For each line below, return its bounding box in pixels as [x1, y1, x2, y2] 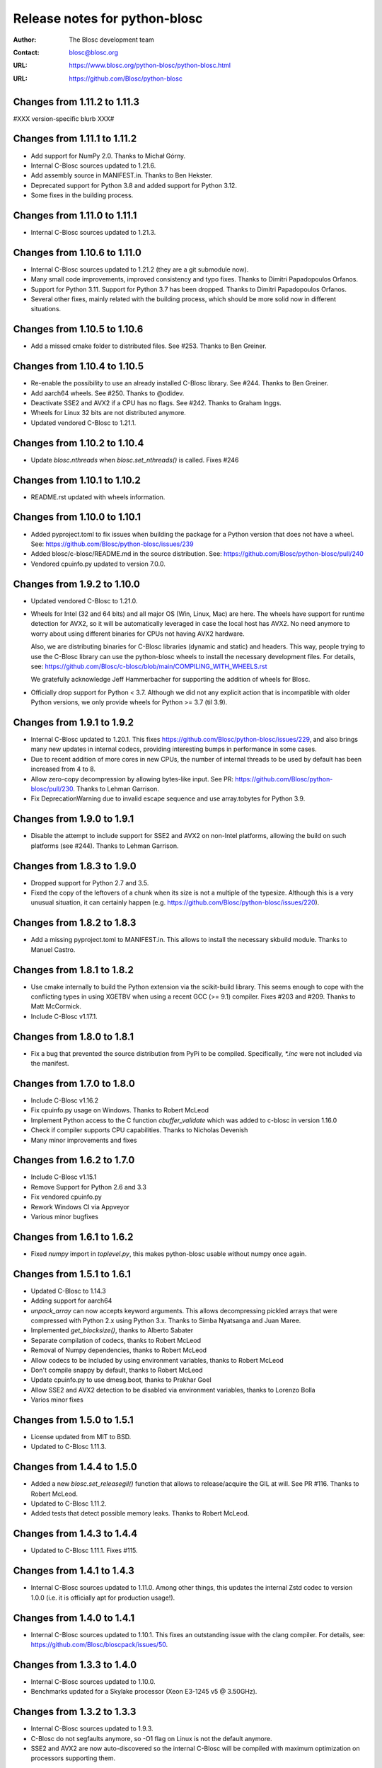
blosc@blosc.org [69, 48, 119, 57]
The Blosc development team [69, 35, 155, 44]
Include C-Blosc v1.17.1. [30, 1012, 98, 1020]
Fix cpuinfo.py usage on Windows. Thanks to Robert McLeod [30, 1106, 209, 1115]
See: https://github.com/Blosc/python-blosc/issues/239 [30, 540, 194, 548]
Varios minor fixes [30, 1395, 84, 1404]
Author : [13, 35, 37, 44]
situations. [30, 305, 62, 313]
